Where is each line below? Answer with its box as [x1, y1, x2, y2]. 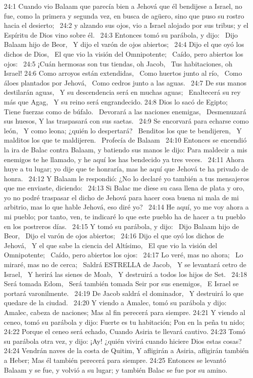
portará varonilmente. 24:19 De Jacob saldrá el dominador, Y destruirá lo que [4, 288, 244, 298]
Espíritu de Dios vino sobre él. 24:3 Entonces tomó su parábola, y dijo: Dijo [4, 29, 238, 40]
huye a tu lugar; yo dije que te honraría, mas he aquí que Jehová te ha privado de [4, 164, 249, 174]
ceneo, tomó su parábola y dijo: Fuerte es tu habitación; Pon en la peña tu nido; [4, 316, 245, 327]
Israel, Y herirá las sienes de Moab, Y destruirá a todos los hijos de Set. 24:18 [4, 269, 247, 279]
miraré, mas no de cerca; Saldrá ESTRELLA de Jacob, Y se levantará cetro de [4, 259, 247, 270]
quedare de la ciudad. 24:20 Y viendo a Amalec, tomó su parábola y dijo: [4, 297, 227, 308]
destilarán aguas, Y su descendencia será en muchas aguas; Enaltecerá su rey [4, 87, 241, 97]
